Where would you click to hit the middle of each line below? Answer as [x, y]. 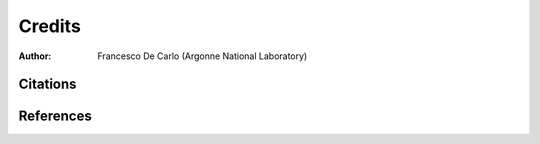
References [55, 116]
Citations [47, 84]
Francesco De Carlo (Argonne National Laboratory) [202, 56]
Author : [35, 56]
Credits [50, 26]
